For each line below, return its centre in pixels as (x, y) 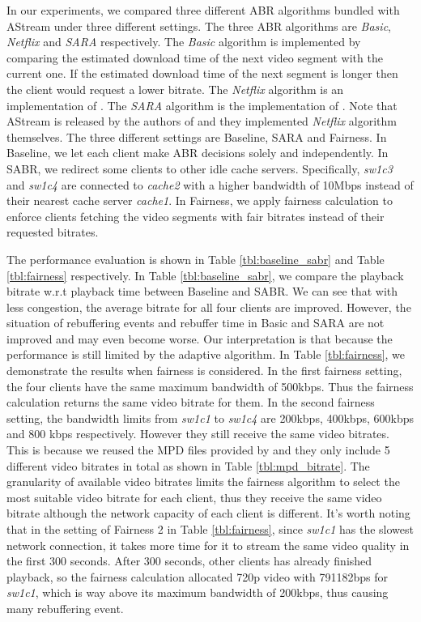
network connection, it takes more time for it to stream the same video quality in (208, 545)
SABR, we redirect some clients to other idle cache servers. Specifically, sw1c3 (200, 168)
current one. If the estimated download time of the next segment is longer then (202, 73)
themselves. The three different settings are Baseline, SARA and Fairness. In (197, 136)
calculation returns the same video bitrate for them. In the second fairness (191, 402)
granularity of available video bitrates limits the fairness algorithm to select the (203, 481)
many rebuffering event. (65, 608)
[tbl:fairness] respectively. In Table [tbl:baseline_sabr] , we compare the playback (205, 275)
